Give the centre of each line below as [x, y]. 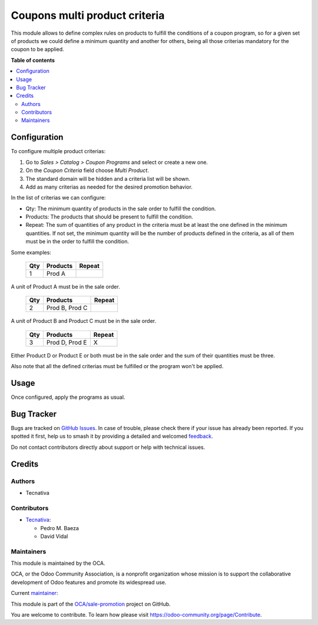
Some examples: [31, 252]
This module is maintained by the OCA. [58, 563]
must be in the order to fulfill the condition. [77, 242]
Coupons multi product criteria [88, 15]
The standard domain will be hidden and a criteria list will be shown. [108, 178]
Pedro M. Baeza [60, 528]
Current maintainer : [34, 593]
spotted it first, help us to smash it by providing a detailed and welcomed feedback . [112, 436]
